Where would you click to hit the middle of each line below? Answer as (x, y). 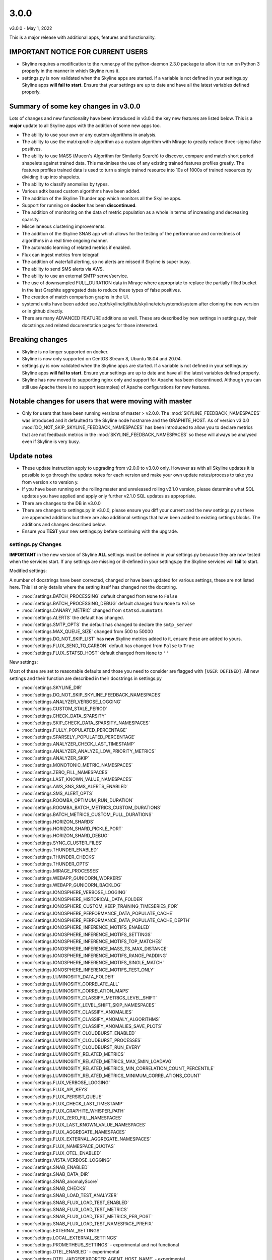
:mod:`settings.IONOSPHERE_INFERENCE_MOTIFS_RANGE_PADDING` (95, 956)
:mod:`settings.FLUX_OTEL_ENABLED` (62, 1153)
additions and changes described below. (64, 524)
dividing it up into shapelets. (51, 177)
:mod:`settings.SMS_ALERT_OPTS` (58, 793)
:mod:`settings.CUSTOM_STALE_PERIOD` (65, 709)
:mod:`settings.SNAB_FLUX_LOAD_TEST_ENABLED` (76, 1203)
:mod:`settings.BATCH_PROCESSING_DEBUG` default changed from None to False (108, 603)
